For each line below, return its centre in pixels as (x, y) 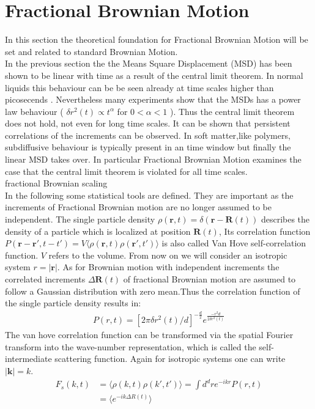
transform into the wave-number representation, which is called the (131, 346)
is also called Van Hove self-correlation (234, 243)
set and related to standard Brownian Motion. (91, 51)
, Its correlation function (265, 231)
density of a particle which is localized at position (98, 231)
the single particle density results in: (73, 303)
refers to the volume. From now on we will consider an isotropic (168, 255)
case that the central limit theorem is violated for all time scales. (126, 171)
